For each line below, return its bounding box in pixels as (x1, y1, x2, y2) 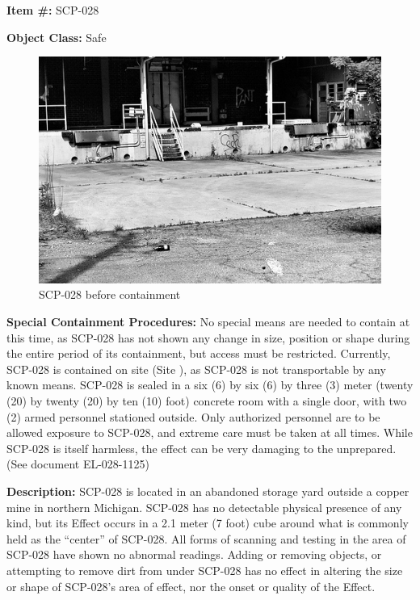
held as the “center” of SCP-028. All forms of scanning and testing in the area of (6, 530, 406, 547)
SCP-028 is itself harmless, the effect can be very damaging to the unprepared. (6, 439, 397, 456)
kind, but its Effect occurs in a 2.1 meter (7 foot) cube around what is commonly (6, 514, 409, 531)
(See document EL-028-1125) (6, 455, 149, 472)
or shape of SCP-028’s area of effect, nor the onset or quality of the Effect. (6, 577, 376, 594)
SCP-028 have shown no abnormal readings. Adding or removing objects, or (6, 546, 382, 563)
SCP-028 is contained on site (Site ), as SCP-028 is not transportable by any (6, 360, 386, 377)
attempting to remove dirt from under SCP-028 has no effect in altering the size (6, 561, 403, 578)
